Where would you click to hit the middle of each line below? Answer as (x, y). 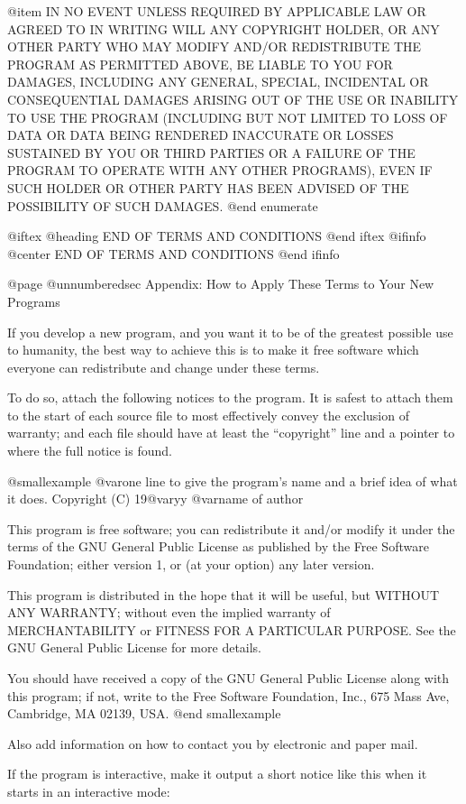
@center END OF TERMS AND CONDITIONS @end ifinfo (174, 253)
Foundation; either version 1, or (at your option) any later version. (191, 564)
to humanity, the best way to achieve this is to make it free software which (213, 350)
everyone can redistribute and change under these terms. (164, 367)
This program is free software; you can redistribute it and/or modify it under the (231, 528)
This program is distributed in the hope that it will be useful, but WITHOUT (224, 594)
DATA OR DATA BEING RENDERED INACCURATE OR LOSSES (201, 135)
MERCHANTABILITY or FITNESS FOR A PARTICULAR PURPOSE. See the (232, 629)
